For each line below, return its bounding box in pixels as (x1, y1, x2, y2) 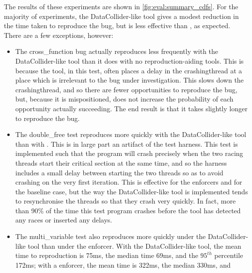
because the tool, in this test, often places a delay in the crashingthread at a (15, 65, 242, 75)
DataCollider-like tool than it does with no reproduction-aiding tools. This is (15, 55, 244, 66)
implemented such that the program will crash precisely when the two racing (15, 148, 243, 158)
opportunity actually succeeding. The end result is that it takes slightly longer (15, 103, 248, 113)
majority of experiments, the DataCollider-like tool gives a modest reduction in (4, 11, 239, 21)
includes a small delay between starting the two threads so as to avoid (15, 167, 223, 177)
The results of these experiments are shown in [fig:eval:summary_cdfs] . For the (4, 1, 238, 11)
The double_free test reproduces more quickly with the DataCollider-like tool (15, 129, 246, 139)
